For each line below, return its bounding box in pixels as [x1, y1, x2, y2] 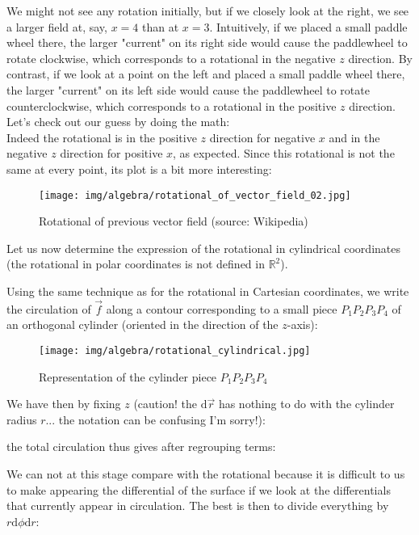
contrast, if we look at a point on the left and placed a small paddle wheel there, [6, 65, 405, 82]
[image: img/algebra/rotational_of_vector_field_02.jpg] [39, 189, 351, 201]
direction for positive [60, 145, 163, 162]
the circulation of [6, 300, 91, 317]
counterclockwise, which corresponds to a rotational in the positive [6, 97, 337, 114]
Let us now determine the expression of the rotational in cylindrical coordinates [6, 239, 400, 256]
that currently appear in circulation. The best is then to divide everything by [6, 497, 389, 514]
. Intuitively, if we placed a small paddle [209, 18, 408, 35]
